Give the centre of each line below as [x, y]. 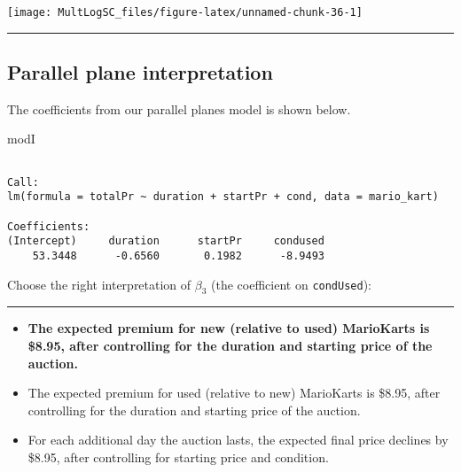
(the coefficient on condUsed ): [291, 284]
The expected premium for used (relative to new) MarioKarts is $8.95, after [234, 393]
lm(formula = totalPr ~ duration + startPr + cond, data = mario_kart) [223, 197]
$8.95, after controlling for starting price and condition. [178, 457]
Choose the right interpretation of [99, 284]
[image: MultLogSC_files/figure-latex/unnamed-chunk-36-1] [185, 12]
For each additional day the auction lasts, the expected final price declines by [238, 440]
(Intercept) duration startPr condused [166, 241]
